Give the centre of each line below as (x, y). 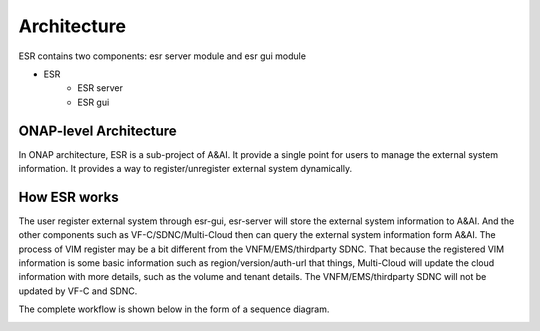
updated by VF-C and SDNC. (78, 291)
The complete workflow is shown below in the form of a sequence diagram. (174, 309)
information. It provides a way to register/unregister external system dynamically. (185, 169)
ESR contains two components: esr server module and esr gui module (162, 56)
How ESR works (68, 196)
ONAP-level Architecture (97, 130)
